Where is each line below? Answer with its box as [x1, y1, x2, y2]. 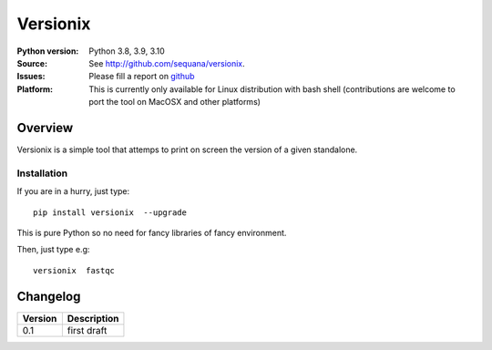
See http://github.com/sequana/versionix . [88, 57, 245, 68]
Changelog [16, 288, 81, 304]
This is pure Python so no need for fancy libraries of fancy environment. [16, 227, 287, 238]
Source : [16, 57, 48, 68]
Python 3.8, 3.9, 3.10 [88, 46, 166, 57]
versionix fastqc [33, 265, 116, 275]
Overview [16, 119, 74, 136]
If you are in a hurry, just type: [16, 186, 130, 197]
